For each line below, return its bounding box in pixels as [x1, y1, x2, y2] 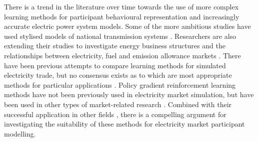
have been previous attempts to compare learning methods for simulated [4, 60, 226, 70]
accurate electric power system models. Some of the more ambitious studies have [4, 21, 251, 31]
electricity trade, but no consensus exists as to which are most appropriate [4, 70, 232, 80]
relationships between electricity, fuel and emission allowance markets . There [4, 50, 241, 60]
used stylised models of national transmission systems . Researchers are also [4, 30, 236, 41]
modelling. [4, 128, 36, 139]
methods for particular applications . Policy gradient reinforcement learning [4, 79, 236, 90]
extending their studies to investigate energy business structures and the [4, 40, 225, 51]
